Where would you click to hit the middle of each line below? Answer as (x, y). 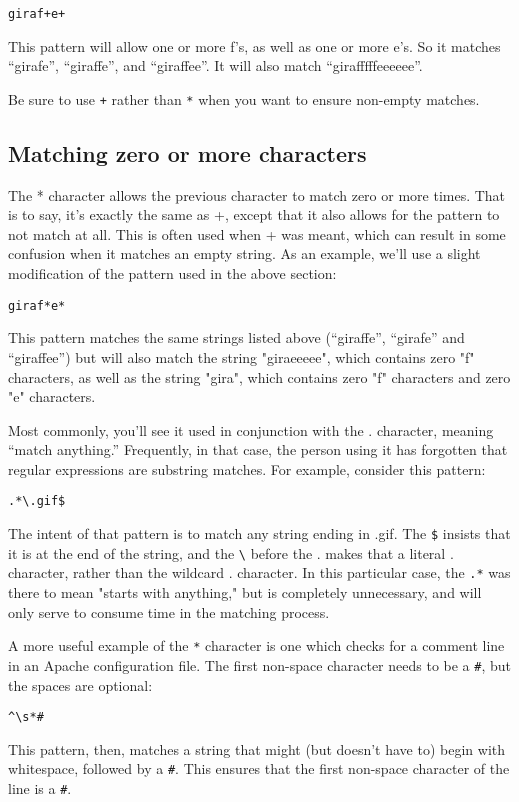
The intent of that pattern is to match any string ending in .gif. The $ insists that (259, 533)
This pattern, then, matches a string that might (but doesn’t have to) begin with (257, 748)
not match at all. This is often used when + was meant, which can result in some (257, 233)
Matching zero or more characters (187, 152)
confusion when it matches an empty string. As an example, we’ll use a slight (244, 253)
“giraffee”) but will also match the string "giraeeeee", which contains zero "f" (241, 356)
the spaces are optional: (80, 684)
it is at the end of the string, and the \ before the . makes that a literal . (231, 552)
